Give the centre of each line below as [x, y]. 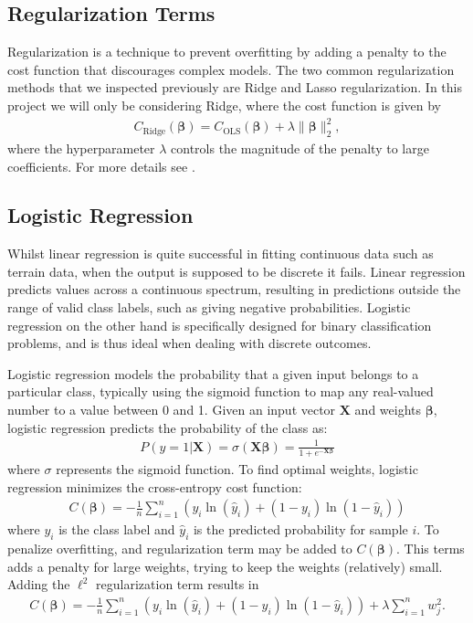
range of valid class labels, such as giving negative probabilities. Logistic [209, 307]
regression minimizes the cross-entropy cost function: [155, 486]
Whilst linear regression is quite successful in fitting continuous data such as [221, 253]
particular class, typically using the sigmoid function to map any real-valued [221, 391]
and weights [388, 410]
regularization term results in [178, 584]
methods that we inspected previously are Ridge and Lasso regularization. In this [235, 87]
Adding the [39, 584]
